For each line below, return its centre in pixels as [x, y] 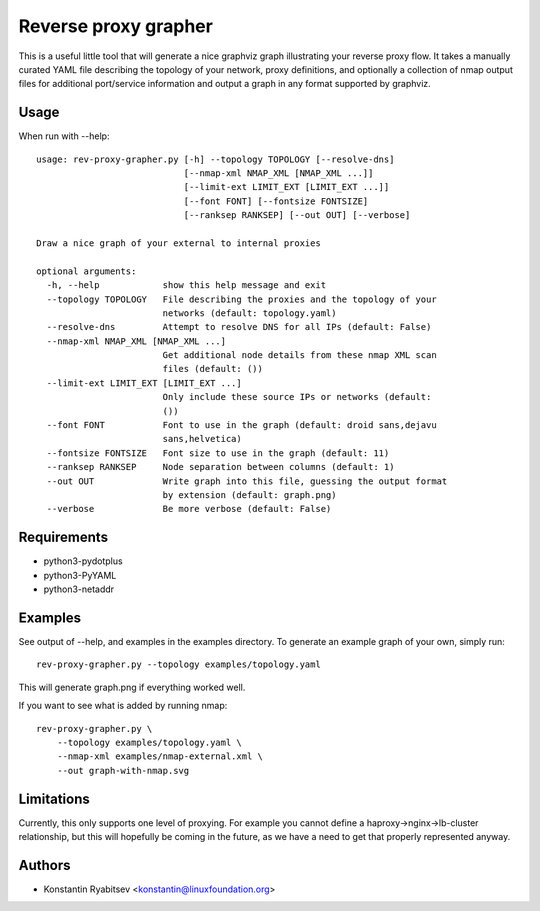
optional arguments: [86, 271]
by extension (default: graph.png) [249, 495]
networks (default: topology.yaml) [249, 313]
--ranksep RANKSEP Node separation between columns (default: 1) [220, 467]
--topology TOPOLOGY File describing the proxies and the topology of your [241, 299]
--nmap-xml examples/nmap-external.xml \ [160, 756]
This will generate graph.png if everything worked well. [132, 687]
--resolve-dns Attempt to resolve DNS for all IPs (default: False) [239, 327]
